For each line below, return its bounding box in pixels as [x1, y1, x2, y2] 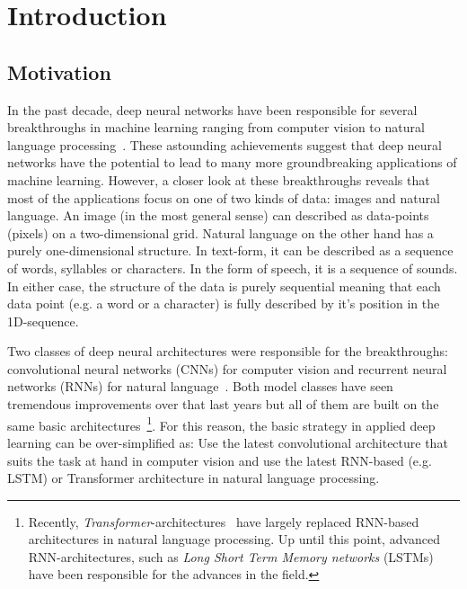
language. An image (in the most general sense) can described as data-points [7, 206, 429, 225]
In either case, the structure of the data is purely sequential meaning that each [7, 276, 441, 295]
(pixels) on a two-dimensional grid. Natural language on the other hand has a [7, 223, 434, 242]
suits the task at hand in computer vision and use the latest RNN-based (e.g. [7, 451, 432, 469]
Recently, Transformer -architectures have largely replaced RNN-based [28, 512, 419, 531]
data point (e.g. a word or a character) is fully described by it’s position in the [7, 294, 440, 313]
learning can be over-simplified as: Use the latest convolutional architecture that [7, 433, 448, 451]
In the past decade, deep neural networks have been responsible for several [7, 100, 418, 119]
